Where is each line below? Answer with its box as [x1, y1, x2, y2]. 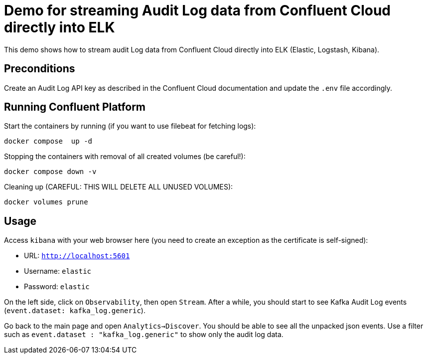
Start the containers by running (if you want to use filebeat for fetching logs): [4, 122, 256, 131]
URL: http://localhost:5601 [24, 251, 130, 260]
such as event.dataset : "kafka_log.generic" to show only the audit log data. [4, 330, 284, 339]
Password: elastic [24, 282, 90, 291]
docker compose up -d [4, 137, 93, 146]
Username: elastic [24, 267, 92, 276]
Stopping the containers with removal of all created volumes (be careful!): [4, 152, 246, 161]
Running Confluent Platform [4, 101, 146, 114]
